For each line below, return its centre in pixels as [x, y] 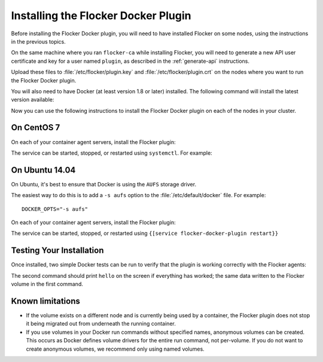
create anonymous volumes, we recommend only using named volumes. [115, 349]
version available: [33, 100]
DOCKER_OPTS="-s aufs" [55, 209]
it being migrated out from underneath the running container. [101, 324]
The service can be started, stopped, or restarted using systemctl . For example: [112, 153]
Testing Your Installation [57, 251]
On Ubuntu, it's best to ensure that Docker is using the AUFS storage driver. [104, 184]
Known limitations [45, 301]
